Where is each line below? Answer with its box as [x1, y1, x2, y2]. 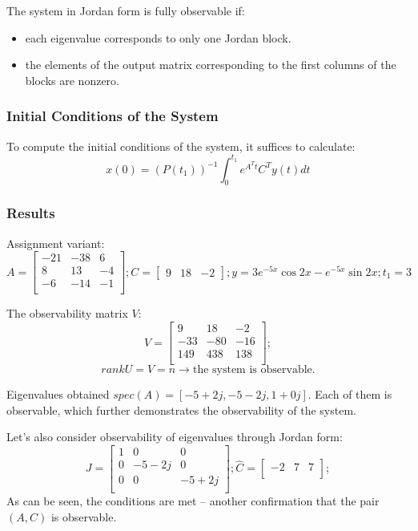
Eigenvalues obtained [6, 386, 110, 403]
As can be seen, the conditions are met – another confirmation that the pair [6, 492, 380, 509]
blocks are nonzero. [25, 71, 120, 88]
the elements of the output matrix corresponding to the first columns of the [25, 56, 396, 73]
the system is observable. [192, 364, 316, 376]
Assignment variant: [6, 234, 105, 251]
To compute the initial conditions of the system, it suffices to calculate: [6, 137, 356, 154]
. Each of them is [307, 386, 392, 403]
